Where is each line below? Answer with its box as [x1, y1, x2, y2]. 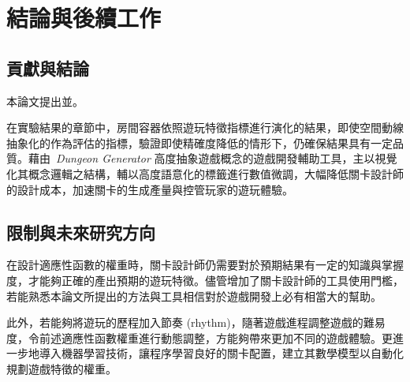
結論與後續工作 [6, 2, 162, 34]
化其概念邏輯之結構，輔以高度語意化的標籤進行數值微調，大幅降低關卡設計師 [6, 165, 404, 182]
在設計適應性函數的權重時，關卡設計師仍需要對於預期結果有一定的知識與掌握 [6, 257, 404, 273]
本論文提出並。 [6, 92, 84, 109]
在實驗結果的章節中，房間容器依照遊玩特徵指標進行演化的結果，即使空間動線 [6, 119, 404, 136]
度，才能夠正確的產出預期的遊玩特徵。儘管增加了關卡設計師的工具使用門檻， [6, 272, 404, 288]
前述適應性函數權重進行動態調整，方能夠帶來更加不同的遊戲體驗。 [39, 329, 382, 346]
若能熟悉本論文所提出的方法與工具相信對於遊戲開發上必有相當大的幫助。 [6, 287, 382, 304]
